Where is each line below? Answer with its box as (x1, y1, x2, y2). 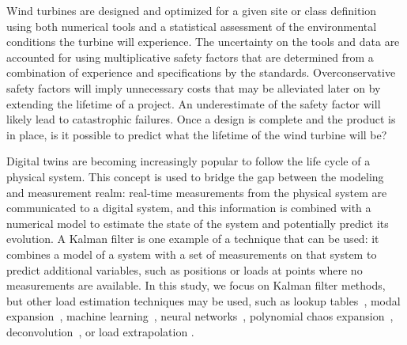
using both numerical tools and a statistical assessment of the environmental (6, 17, 377, 34)
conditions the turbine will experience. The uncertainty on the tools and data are (6, 33, 400, 50)
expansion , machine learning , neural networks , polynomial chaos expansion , (6, 308, 394, 324)
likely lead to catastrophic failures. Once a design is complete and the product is (6, 111, 396, 127)
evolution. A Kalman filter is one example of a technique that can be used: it (6, 230, 379, 247)
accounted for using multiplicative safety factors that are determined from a (6, 48, 374, 65)
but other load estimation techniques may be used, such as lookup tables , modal (6, 292, 401, 309)
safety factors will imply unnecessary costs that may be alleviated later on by (6, 79, 381, 96)
